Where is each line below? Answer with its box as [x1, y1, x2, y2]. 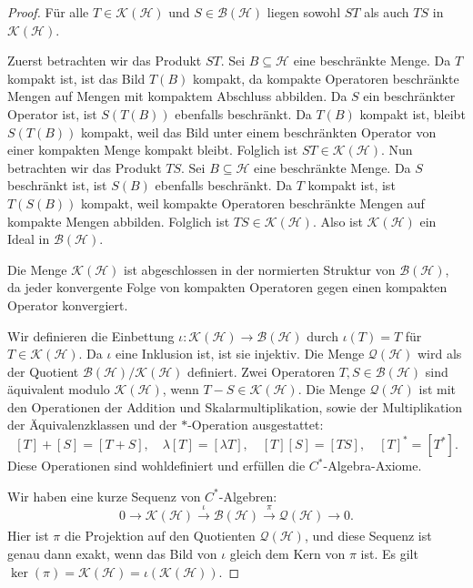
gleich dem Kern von [229, 544, 346, 563]
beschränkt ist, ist [7, 176, 107, 195]
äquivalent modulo [7, 380, 110, 399]
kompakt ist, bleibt [359, 104, 466, 123]
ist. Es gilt [360, 544, 418, 563]
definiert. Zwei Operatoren [187, 361, 336, 380]
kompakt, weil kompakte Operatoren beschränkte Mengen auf [81, 193, 425, 212]
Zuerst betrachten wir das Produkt [7, 51, 202, 70]
